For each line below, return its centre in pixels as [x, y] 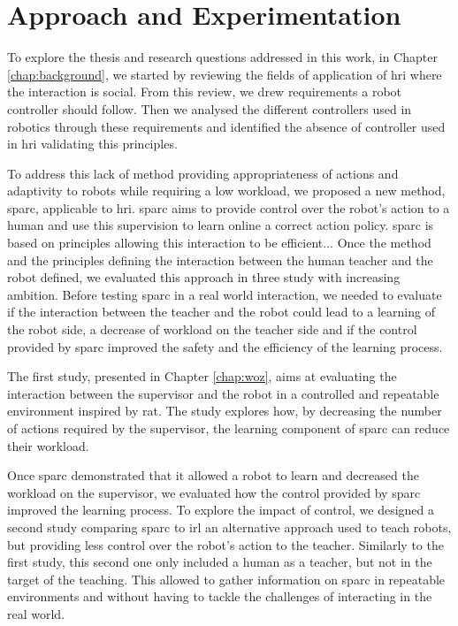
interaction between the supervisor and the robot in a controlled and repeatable [223, 393]
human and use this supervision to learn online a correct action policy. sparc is [221, 225]
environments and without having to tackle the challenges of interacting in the [220, 596]
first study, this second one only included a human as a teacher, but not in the [220, 562]
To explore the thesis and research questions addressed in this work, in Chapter [222, 57]
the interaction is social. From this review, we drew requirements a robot [205, 92]
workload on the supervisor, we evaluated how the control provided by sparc [214, 492]
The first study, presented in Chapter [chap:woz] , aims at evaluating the [202, 376]
